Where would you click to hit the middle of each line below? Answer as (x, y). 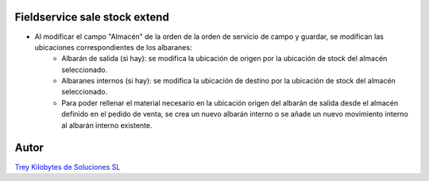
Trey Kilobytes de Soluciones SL (68, 167)
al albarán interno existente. (107, 125)
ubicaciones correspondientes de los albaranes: (113, 47)
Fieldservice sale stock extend (92, 17)
